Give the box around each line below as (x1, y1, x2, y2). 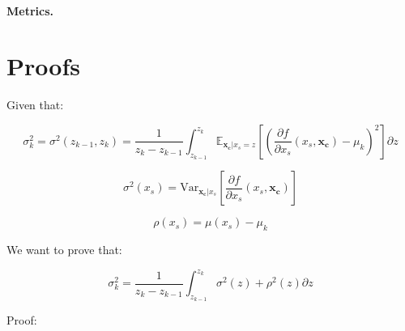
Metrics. (6, 2, 54, 19)
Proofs (6, 49, 80, 83)
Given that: (6, 96, 64, 113)
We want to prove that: (6, 240, 122, 257)
